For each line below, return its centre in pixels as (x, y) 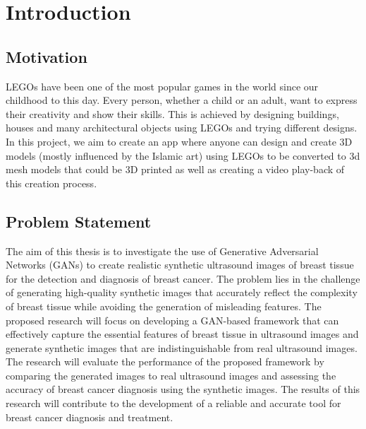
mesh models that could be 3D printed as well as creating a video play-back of (175, 169)
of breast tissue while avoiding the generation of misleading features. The (164, 306)
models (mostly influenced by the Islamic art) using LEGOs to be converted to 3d (183, 155)
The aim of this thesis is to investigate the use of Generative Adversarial (162, 251)
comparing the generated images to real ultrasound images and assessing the (171, 375)
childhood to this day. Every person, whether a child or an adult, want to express (182, 100)
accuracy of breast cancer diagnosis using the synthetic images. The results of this (183, 389)
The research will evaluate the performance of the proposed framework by (165, 362)
